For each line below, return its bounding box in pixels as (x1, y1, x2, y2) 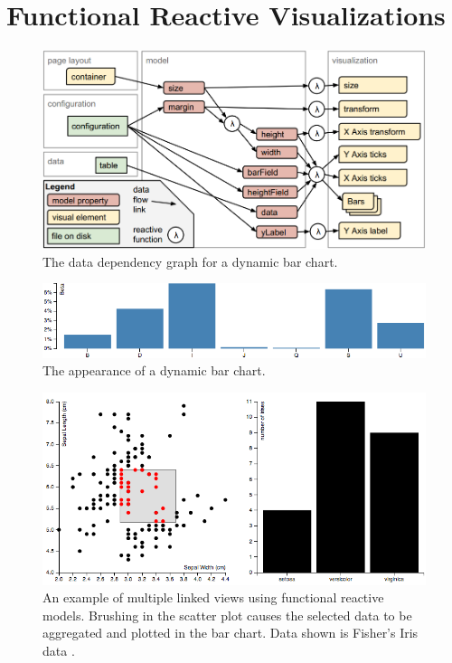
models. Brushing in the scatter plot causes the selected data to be (42, 605, 412, 624)
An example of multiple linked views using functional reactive (42, 588, 384, 607)
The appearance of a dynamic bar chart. (42, 361, 266, 380)
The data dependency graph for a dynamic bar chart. (42, 251, 338, 270)
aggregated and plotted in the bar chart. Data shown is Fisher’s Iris (42, 623, 419, 642)
